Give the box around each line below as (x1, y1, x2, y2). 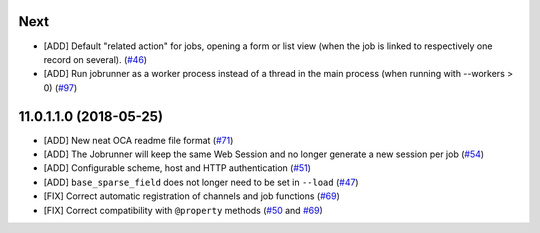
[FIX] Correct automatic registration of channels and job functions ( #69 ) (43, 190, 340, 202)
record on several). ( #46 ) (43, 53, 148, 65)
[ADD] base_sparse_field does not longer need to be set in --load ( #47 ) (43, 176, 359, 188)
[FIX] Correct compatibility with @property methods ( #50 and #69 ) (43, 204, 324, 216)
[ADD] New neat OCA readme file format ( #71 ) (43, 134, 234, 146)
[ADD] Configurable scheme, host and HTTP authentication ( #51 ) (43, 162, 312, 174)
